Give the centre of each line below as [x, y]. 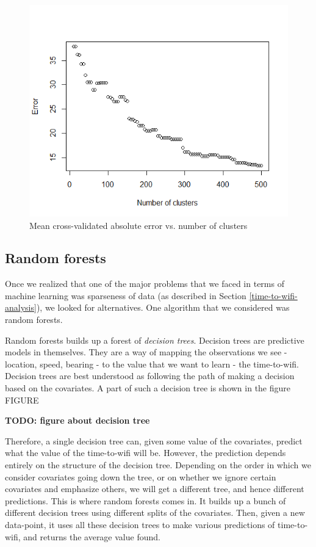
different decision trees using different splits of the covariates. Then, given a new [155, 513]
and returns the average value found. [92, 536]
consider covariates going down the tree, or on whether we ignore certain [141, 476]
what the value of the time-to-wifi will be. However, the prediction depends [145, 453]
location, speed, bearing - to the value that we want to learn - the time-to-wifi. [152, 364]
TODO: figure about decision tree [77, 420]
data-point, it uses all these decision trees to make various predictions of [140, 524]
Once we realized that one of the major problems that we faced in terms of [145, 284]
